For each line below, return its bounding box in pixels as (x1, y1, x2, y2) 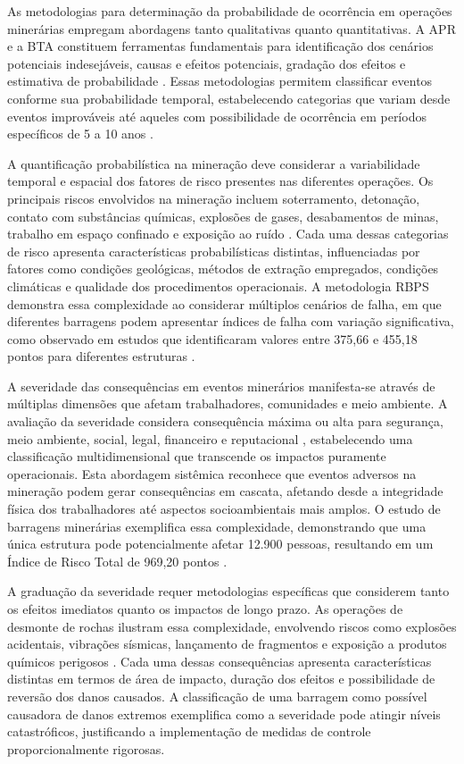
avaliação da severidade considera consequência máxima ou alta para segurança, (7, 412, 443, 431)
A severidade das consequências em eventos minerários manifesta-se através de (7, 376, 435, 395)
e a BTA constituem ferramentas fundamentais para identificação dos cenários (7, 37, 434, 55)
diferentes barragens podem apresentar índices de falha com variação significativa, (7, 312, 454, 331)
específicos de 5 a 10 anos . (7, 124, 153, 143)
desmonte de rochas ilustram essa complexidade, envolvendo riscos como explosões (7, 617, 457, 635)
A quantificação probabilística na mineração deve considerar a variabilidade (7, 154, 420, 172)
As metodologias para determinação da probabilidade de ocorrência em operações (7, 2, 452, 20)
